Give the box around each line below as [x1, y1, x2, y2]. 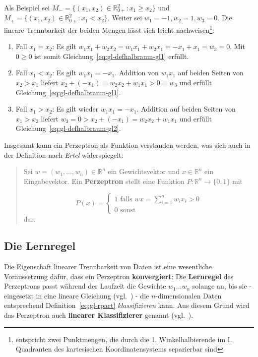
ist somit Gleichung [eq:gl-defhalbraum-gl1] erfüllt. [34, 51, 189, 61]
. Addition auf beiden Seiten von [136, 104, 236, 114]
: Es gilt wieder [52, 104, 99, 114]
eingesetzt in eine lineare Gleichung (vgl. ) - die [4, 290, 149, 300]
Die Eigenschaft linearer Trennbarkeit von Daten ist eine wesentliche [4, 261, 212, 272]
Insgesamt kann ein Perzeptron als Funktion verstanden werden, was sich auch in [4, 139, 251, 150]
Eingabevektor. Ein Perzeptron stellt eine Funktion [23, 176, 185, 186]
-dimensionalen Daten [155, 290, 222, 300]
